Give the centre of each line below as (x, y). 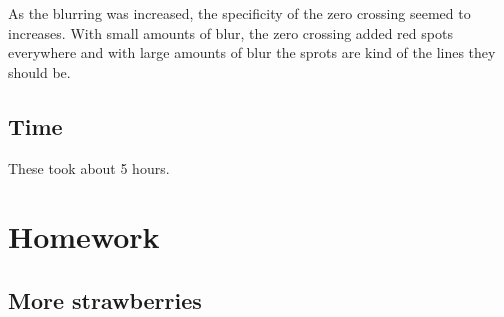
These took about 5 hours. (89, 167)
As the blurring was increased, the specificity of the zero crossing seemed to (239, 13)
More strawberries (105, 299)
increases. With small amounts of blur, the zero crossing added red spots (230, 32)
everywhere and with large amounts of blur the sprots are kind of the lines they (252, 52)
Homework (84, 236)
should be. (39, 71)
